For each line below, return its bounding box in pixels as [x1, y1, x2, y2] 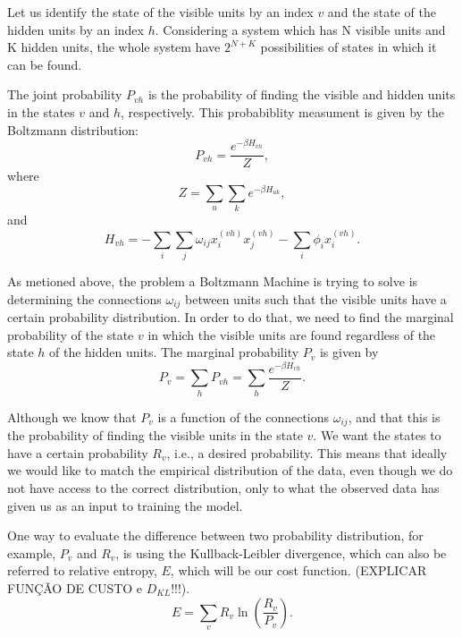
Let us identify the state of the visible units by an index [7, 3, 314, 21]
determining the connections [7, 289, 162, 308]
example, [7, 543, 56, 562]
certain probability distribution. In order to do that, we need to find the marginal [7, 308, 454, 327]
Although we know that [7, 407, 137, 426]
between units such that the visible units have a [185, 289, 447, 308]
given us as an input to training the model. [7, 496, 243, 514]
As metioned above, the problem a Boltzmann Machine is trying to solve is [7, 272, 418, 291]
